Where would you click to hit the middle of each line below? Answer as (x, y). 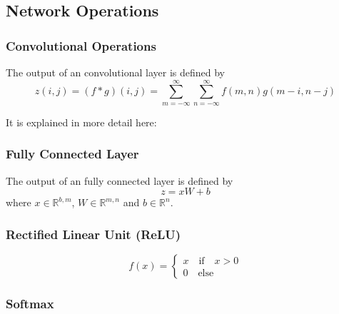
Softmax (30, 303)
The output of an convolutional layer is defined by (115, 72)
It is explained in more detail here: (81, 122)
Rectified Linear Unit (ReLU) (93, 234)
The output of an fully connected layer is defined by (120, 180)
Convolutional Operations (81, 45)
